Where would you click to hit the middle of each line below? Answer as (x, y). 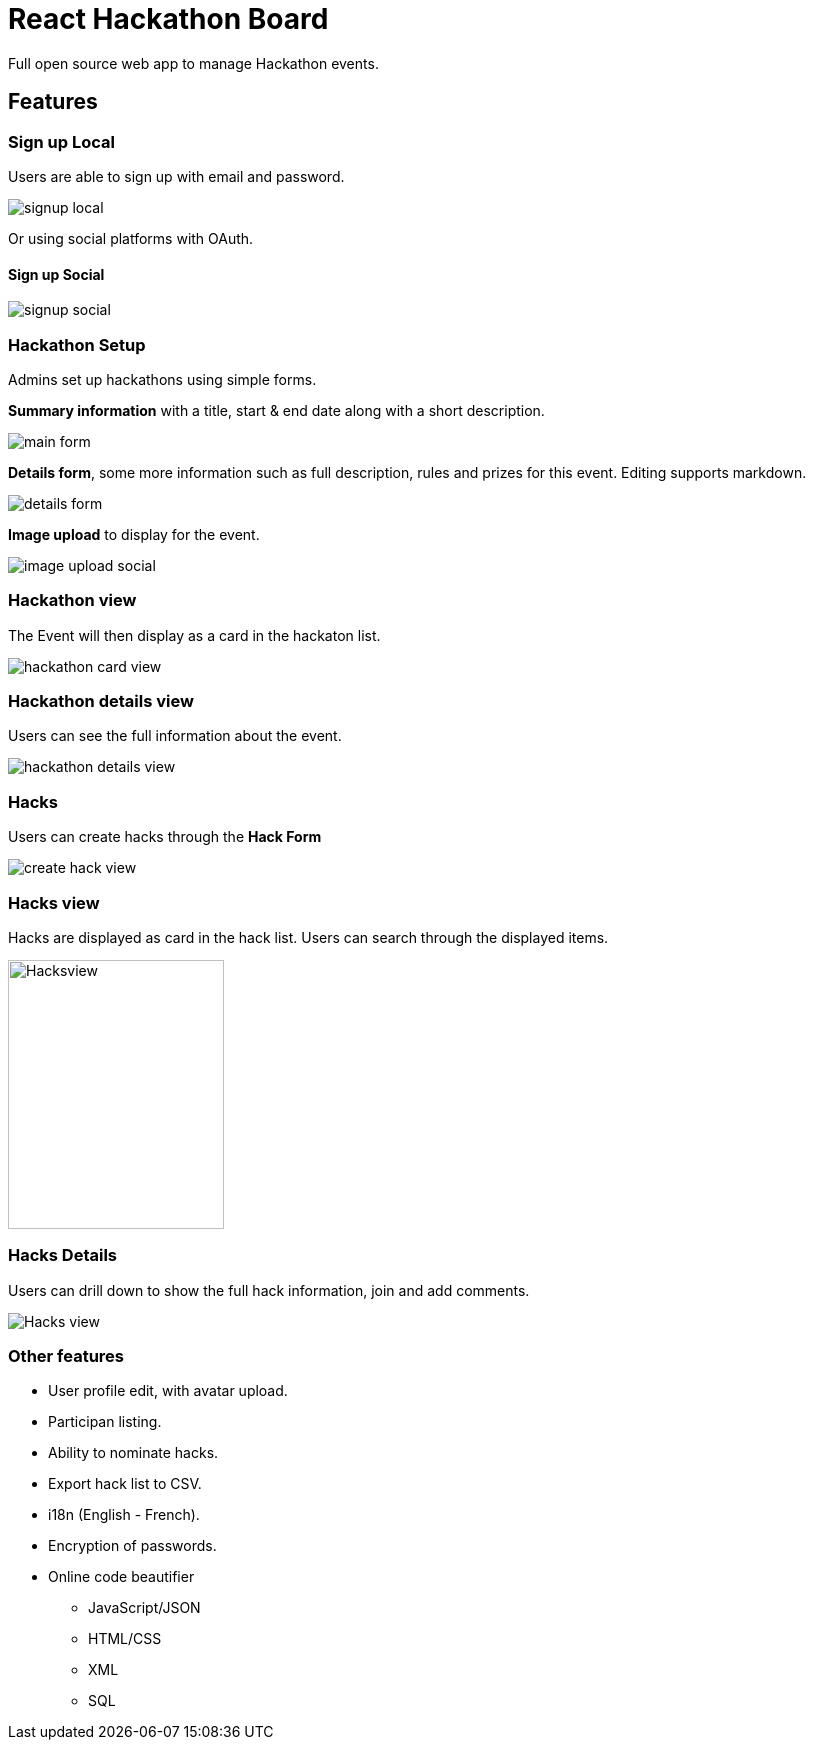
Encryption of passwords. (132, 1546)
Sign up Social (56, 274)
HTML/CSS (125, 1639)
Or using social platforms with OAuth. (131, 238)
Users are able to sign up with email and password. (176, 176)
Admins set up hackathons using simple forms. (162, 379)
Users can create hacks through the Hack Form (165, 837)
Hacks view (54, 902)
